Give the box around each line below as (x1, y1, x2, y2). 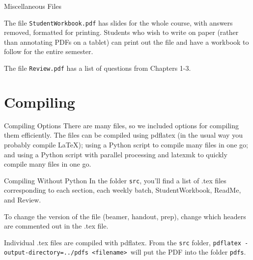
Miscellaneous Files (4, 1, 62, 11)
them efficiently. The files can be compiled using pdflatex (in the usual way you (4, 130, 243, 140)
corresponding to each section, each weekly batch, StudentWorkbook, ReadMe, (4, 185, 241, 195)
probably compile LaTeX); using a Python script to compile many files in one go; (4, 140, 248, 149)
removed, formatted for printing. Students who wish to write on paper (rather (4, 27, 239, 37)
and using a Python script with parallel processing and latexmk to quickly (4, 149, 227, 159)
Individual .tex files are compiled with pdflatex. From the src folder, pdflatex (4, 237, 241, 247)
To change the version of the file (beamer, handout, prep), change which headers (4, 211, 246, 221)
